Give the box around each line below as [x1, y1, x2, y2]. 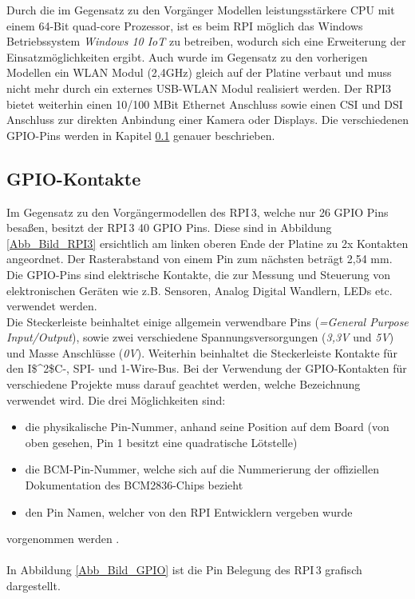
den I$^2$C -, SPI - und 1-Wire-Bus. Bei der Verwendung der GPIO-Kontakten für [6, 360, 407, 377]
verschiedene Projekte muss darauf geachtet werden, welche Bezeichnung [6, 376, 361, 393]
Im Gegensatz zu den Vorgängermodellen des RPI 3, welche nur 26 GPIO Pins [6, 203, 389, 220]
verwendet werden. [6, 298, 97, 314]
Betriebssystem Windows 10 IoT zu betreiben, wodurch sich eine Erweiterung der [6, 33, 406, 50]
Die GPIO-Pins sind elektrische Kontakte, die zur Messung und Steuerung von [6, 266, 391, 282]
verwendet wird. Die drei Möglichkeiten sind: [6, 391, 226, 408]
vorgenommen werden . [6, 530, 120, 547]
